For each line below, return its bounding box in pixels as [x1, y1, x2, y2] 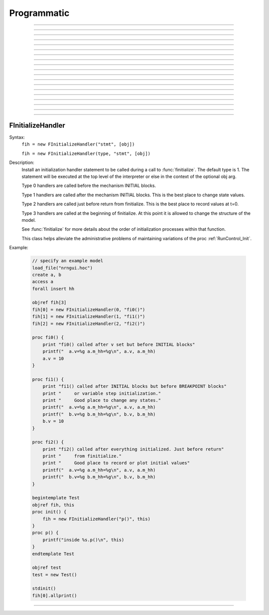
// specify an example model [32, 258, 104, 264]
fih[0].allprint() [32, 593, 77, 598]
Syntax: [9, 135, 25, 141]
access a [32, 279, 54, 285]
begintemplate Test [32, 495, 80, 501]
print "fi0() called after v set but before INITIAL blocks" [42, 341, 195, 347]
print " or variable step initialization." [42, 390, 161, 396]
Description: [9, 159, 34, 165]
